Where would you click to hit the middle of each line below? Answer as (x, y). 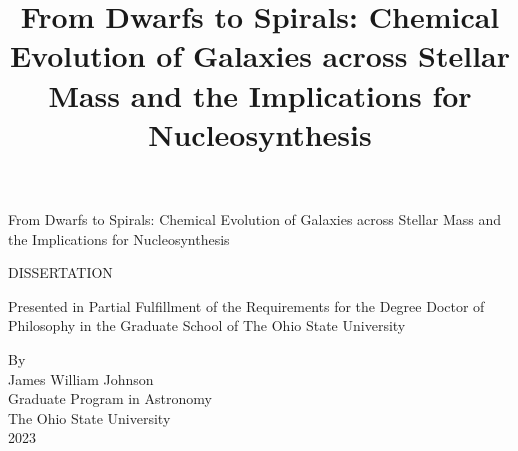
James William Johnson (81, 378)
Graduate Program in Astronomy (110, 398)
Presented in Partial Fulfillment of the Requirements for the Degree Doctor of (246, 305)
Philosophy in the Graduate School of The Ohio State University (207, 325)
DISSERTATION (60, 272)
